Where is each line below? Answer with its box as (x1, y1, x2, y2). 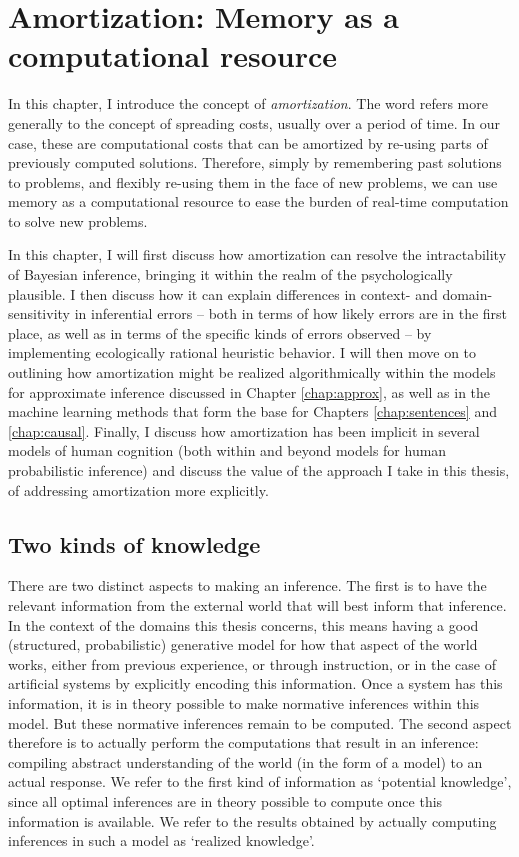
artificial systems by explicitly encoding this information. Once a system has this (8, 673, 503, 694)
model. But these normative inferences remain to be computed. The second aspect (8, 712, 512, 733)
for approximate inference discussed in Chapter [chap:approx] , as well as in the (8, 381, 491, 402)
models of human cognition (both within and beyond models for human (8, 440, 447, 461)
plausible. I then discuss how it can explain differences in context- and (8, 283, 438, 304)
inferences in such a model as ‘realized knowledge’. (8, 830, 315, 851)
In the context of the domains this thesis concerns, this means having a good (8, 614, 479, 635)
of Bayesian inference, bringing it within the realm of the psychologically (8, 264, 453, 285)
